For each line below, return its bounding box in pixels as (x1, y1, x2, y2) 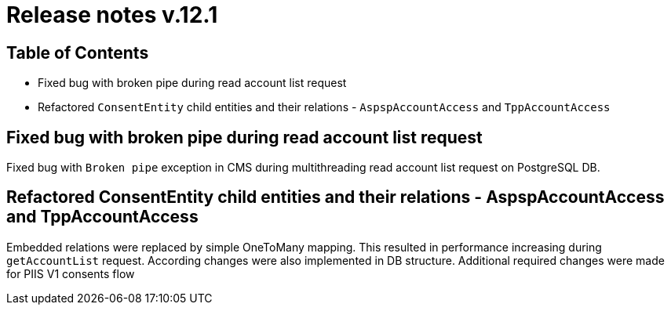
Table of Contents (6, 42, 149, 63)
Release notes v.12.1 (6, 2, 218, 28)
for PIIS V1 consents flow (6, 266, 135, 280)
